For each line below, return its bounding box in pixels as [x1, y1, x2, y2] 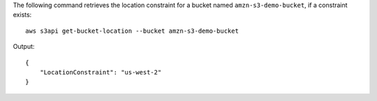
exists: [13, 10, 32, 19]
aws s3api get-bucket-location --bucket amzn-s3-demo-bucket [25, 26, 239, 35]
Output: [13, 42, 35, 51]
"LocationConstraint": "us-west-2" [39, 68, 162, 76]
